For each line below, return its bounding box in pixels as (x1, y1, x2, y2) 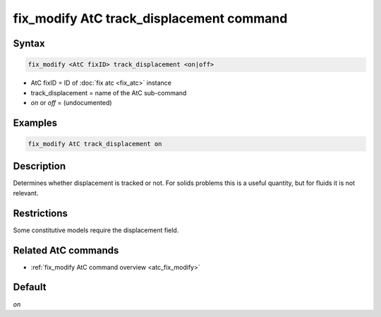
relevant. (13, 189, 39, 197)
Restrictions (13, 207, 68, 219)
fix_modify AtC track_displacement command (13, 11, 288, 26)
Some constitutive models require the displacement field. (13, 226, 179, 234)
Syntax (13, 37, 45, 49)
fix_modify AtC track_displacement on (28, 140, 162, 148)
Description (13, 160, 66, 172)
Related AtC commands (13, 244, 119, 256)
